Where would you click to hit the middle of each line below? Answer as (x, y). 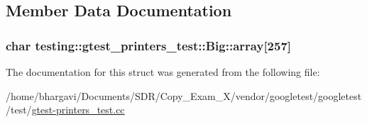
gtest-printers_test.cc (78, 110)
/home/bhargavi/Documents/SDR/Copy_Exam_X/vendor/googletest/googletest (184, 95)
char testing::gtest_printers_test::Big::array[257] (149, 45)
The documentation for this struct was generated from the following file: (163, 72)
